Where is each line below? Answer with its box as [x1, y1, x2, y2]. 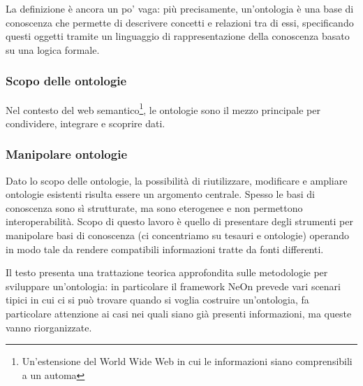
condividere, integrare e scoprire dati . [6, 115, 165, 130]
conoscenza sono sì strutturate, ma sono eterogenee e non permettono [6, 200, 303, 215]
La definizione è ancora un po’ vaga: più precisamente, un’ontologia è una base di [6, 1, 354, 15]
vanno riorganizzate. [6, 320, 92, 334]
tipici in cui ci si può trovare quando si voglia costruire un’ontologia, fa [6, 292, 309, 307]
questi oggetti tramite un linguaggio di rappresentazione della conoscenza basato [6, 29, 350, 43]
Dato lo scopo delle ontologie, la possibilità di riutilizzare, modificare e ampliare [6, 173, 348, 187]
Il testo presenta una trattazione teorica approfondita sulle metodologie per [6, 265, 328, 280]
